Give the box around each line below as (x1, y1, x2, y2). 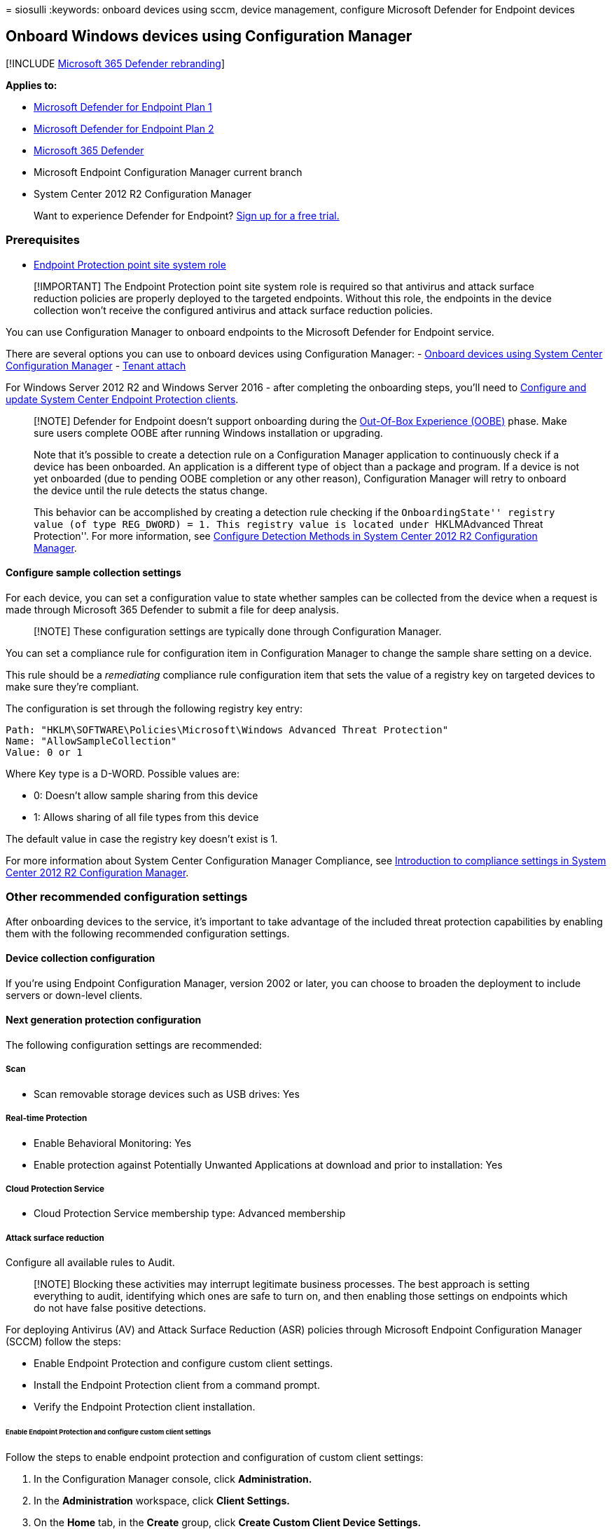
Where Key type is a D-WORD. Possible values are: (6, 767, 240, 780)
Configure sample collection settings (6, 566, 181, 579)
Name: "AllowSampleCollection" (6, 735, 177, 747)
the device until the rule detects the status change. (34, 484, 267, 496)
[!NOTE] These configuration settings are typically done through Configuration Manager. (34, 625, 442, 637)
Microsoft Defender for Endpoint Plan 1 (34, 100, 212, 113)
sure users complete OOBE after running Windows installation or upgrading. (34, 426, 383, 439)
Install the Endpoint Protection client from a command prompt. (34, 1379, 320, 1392)
